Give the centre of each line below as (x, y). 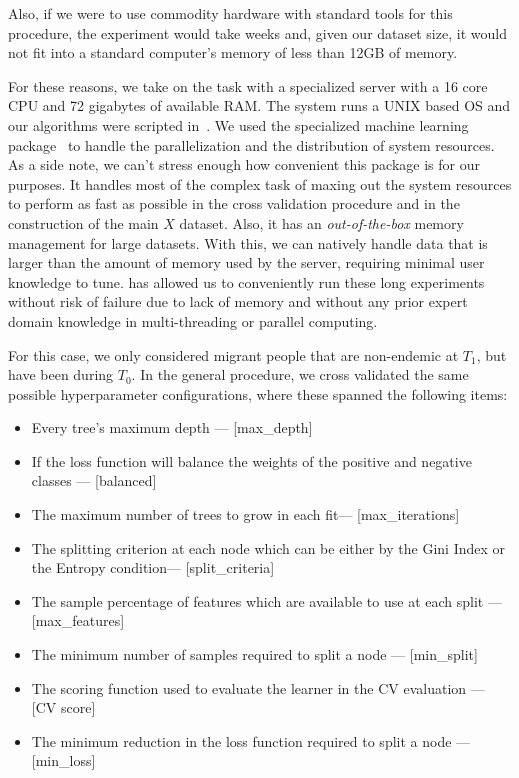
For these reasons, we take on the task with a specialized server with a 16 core (248, 85)
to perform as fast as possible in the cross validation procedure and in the (234, 203)
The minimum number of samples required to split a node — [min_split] (254, 654)
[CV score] (63, 707)
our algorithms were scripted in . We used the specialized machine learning (238, 124)
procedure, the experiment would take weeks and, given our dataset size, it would (257, 32)
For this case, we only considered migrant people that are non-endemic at (233, 354)
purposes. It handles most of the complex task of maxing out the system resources (260, 183)
